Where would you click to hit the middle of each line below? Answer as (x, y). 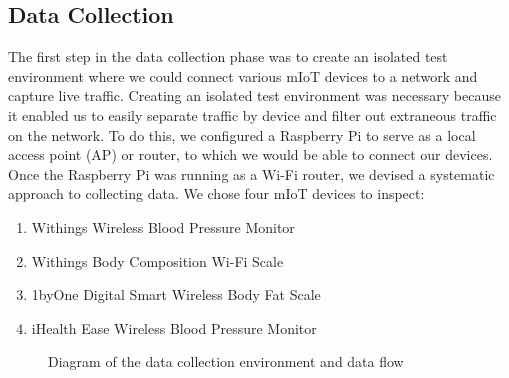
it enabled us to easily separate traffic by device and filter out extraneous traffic (252, 114)
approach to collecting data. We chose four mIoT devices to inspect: (216, 193)
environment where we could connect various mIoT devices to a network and (243, 75)
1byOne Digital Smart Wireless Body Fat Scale (176, 294)
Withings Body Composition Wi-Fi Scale (157, 260)
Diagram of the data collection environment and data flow (226, 361)
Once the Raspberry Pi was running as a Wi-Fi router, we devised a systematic (251, 173)
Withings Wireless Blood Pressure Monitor (163, 226)
